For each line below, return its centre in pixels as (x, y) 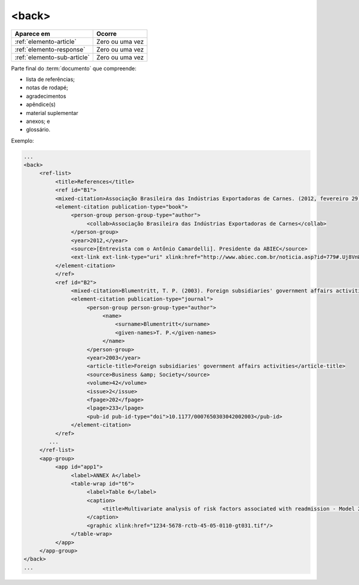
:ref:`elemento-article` (46, 41)
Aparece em (32, 34)
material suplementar (52, 113)
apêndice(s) (41, 104)
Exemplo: (22, 140)
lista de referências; (50, 79)
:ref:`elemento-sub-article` (52, 57)
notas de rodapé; (47, 88)
